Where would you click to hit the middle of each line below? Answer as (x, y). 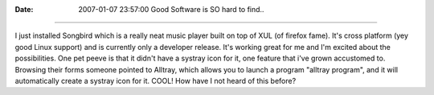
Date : (24, 9)
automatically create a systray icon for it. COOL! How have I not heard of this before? (156, 81)
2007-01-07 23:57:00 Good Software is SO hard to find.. (171, 9)
